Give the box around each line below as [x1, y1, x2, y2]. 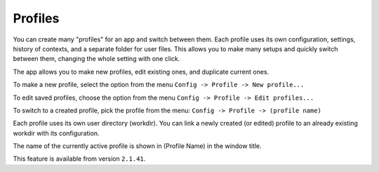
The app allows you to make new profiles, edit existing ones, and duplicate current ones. [13, 67, 270, 76]
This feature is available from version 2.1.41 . [13, 154, 146, 163]
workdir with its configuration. [13, 128, 100, 137]
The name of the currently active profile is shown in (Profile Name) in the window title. [13, 142, 262, 150]
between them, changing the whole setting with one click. [13, 55, 180, 63]
